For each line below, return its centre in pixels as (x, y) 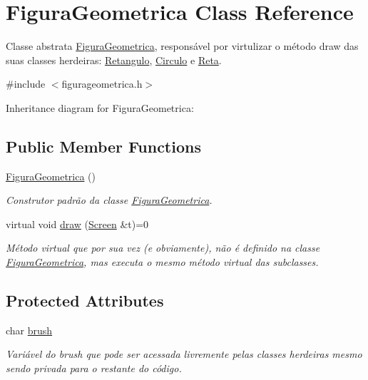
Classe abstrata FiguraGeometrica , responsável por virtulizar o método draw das (182, 46)
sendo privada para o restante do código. (94, 368)
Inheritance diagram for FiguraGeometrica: (100, 107)
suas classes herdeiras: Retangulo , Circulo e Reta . (114, 60)
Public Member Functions (103, 146)
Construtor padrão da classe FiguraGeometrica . (109, 200)
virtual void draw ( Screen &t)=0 (77, 224)
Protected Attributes (85, 301)
